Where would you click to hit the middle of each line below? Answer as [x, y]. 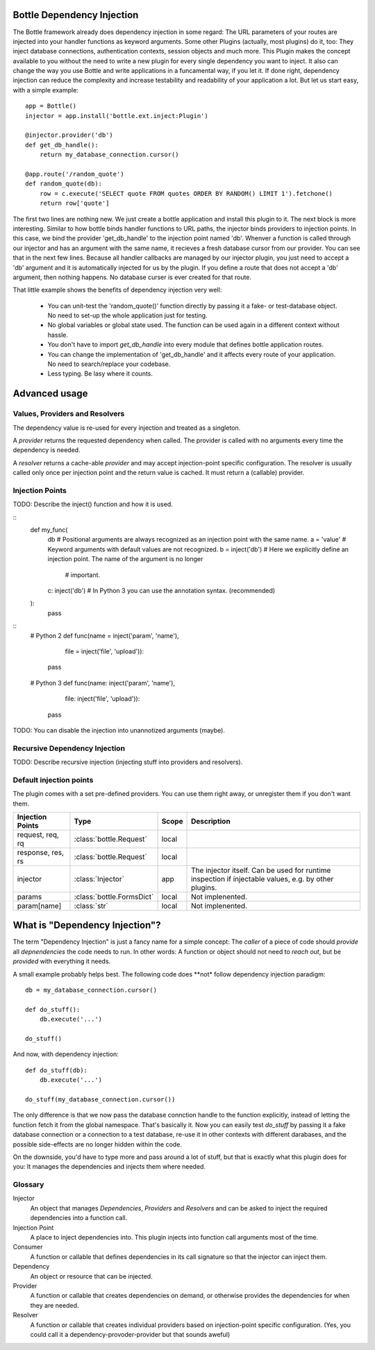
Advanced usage [50, 393]
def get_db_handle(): [62, 145]
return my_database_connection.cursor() [109, 155]
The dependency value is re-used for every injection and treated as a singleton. [127, 428]
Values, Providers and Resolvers [69, 414]
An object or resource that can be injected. [91, 1276]
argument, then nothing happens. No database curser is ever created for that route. [132, 277]
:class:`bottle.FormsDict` [114, 897]
